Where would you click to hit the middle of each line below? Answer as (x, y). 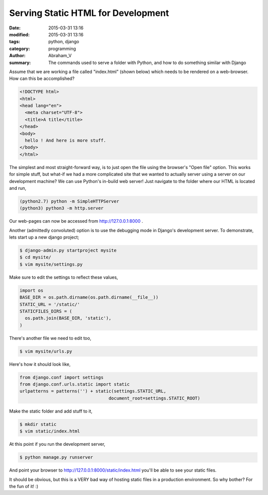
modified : (19, 34)
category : (20, 48)
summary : (20, 63)
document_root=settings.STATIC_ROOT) (154, 398)
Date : (15, 28)
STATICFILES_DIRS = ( (46, 311)
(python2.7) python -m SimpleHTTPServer (69, 201)
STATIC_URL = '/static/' (50, 304)
